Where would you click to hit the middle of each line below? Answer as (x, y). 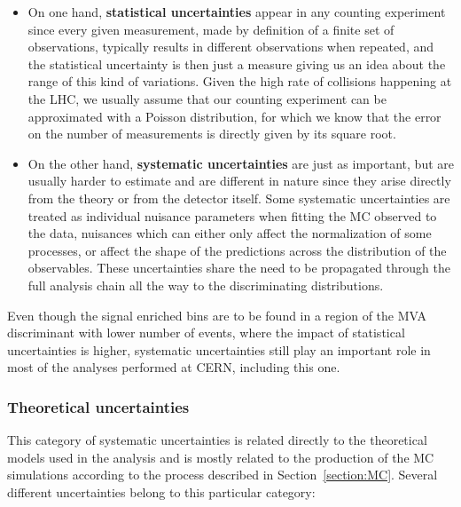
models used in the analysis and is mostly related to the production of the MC (221, 457)
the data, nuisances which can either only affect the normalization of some (230, 233)
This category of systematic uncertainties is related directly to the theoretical (217, 440)
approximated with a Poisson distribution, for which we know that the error (234, 116)
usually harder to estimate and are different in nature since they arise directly (239, 181)
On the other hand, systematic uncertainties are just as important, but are (241, 163)
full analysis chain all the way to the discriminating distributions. (206, 285)
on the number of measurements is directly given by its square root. (212, 134)
